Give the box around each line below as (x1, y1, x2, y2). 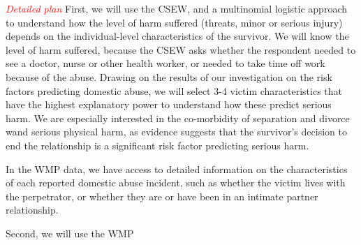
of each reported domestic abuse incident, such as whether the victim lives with (6, 175, 346, 190)
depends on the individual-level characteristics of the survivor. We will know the (6, 29, 349, 43)
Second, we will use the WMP (6, 225, 134, 240)
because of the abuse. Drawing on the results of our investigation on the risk (6, 69, 332, 84)
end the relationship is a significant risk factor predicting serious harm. (6, 138, 309, 152)
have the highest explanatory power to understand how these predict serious (6, 97, 332, 112)
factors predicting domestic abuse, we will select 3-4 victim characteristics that (6, 83, 342, 98)
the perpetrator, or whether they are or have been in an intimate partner (6, 188, 318, 203)
